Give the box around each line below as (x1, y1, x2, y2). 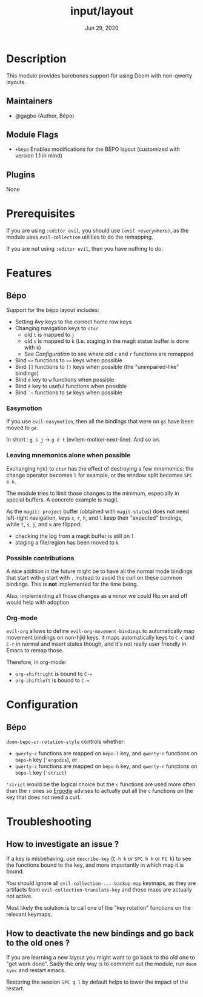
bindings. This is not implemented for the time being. (6, 580, 138, 588)
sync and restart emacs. (6, 967, 66, 974)
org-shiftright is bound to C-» (15, 671, 93, 678)
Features (6, 267, 52, 280)
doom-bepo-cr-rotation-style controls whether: (6, 738, 125, 746)
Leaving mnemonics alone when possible (6, 451, 131, 460)
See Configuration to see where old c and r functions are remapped (24, 350, 194, 358)
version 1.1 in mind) (15, 152, 62, 159)
